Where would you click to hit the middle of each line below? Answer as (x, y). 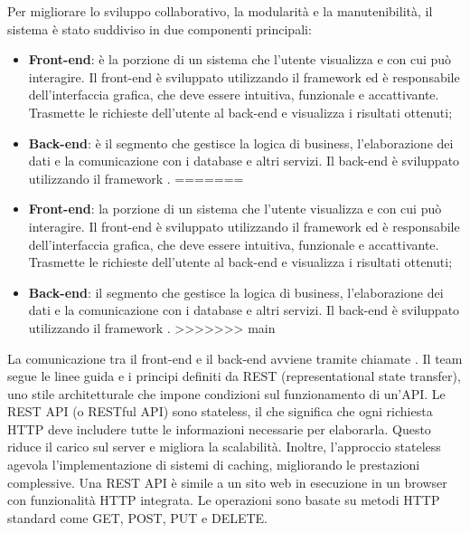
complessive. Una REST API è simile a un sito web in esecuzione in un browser (227, 482)
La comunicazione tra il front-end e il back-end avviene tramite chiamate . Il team (235, 358)
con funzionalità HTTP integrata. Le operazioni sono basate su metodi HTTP (224, 500)
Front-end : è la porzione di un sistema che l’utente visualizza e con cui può (240, 59)
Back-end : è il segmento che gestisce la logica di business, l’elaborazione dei (241, 143)
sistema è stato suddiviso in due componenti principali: (160, 29)
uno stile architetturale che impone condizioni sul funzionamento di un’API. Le (226, 393)
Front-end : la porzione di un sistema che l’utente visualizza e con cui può (235, 209)
